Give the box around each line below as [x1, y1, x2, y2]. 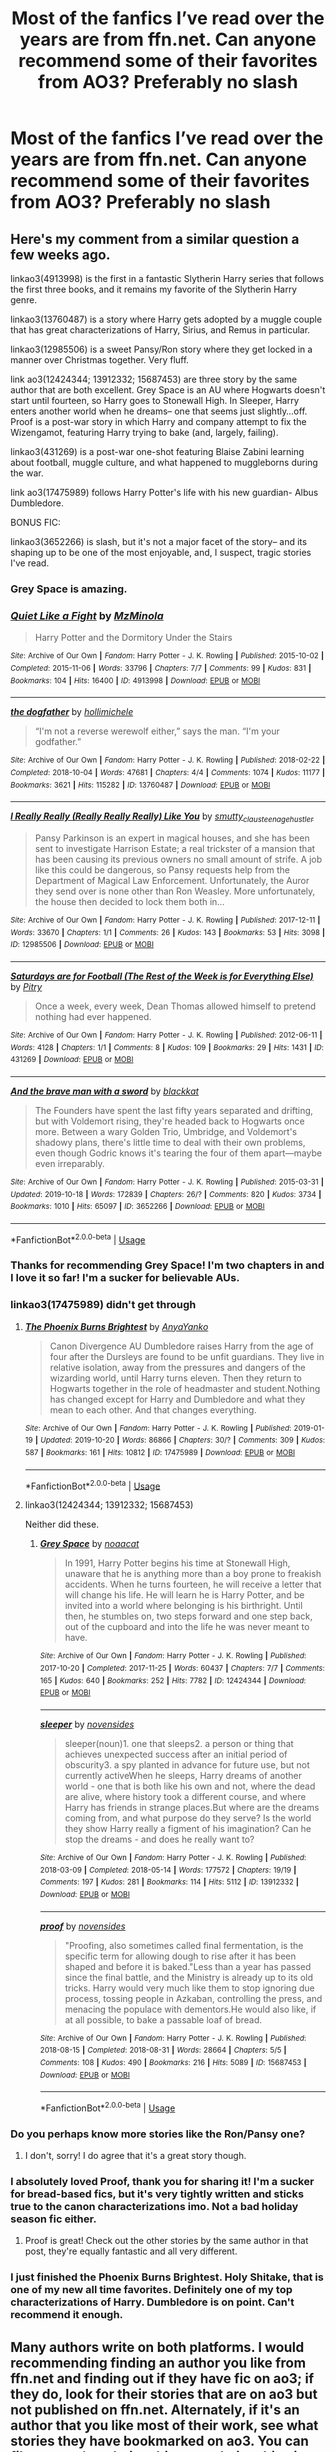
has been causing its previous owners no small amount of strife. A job [34, 853, 323, 865]
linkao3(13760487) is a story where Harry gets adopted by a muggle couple [10, 313, 323, 325]
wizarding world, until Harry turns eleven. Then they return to [49, 1372, 302, 1384]
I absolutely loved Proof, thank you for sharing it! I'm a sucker [10, 2175, 315, 2189]
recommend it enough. [10, 2308, 124, 2322]
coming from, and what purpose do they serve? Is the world [64, 1812, 312, 1824]
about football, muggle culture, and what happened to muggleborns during [10, 457, 318, 468]
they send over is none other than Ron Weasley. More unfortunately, [34, 885, 316, 897]
